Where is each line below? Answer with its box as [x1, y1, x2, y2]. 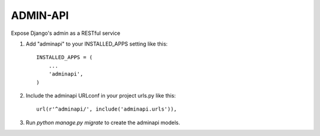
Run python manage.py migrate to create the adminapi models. [25, 119, 181, 126]
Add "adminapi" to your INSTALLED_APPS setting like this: [25, 40, 168, 47]
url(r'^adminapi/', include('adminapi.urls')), [36, 106, 177, 112]
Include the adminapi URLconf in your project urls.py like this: [25, 92, 176, 99]
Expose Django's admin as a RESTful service [11, 30, 121, 37]
